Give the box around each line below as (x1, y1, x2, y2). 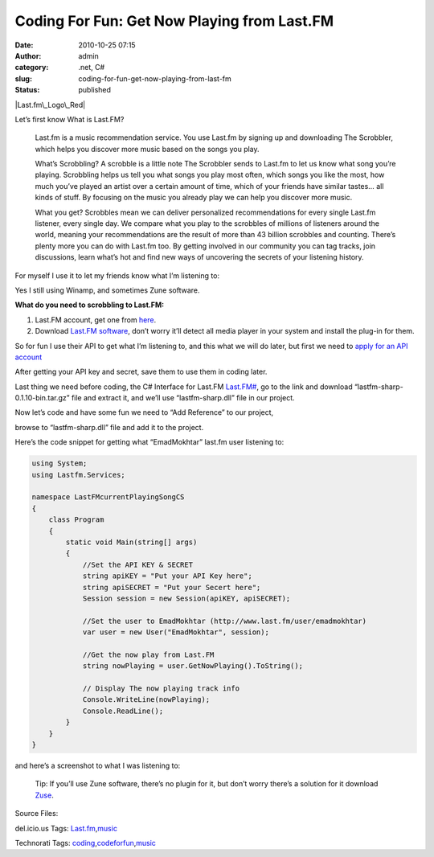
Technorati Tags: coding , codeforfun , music (14, 838, 157, 847)
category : (14, 63, 49, 72)
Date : (14, 40, 34, 50)
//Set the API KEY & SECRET (82, 560, 193, 569)
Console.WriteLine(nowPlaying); (82, 695, 211, 704)
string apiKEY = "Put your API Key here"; (82, 572, 252, 580)
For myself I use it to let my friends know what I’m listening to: (14, 270, 220, 281)
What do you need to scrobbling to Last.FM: (14, 300, 165, 310)
